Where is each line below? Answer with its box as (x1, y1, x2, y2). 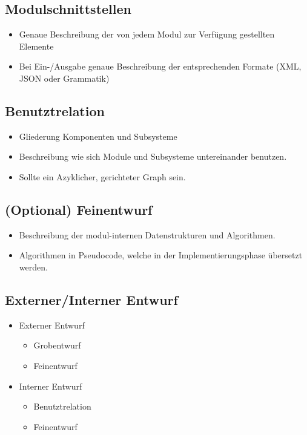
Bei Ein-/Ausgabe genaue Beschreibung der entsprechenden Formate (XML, (19, 60, 302, 73)
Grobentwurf (33, 339, 81, 352)
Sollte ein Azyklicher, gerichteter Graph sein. (19, 170, 186, 183)
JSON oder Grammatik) (19, 71, 110, 84)
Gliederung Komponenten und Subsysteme (19, 129, 177, 142)
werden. (19, 260, 48, 273)
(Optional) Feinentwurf (5, 200, 153, 218)
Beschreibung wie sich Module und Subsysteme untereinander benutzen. (19, 150, 287, 163)
